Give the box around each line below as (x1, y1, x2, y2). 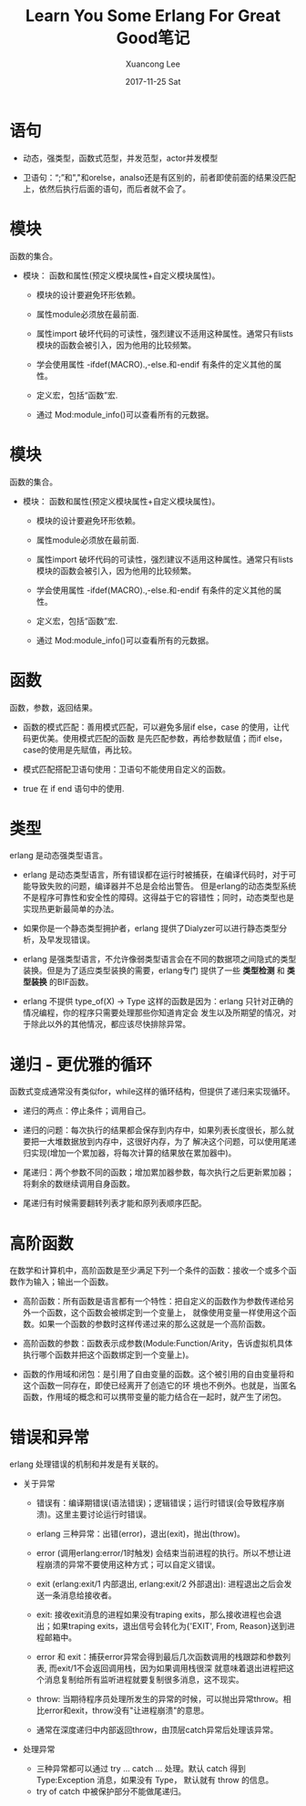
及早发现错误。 (38, 934, 96, 945)
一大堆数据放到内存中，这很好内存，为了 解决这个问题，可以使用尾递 (38, 1137, 297, 1147)
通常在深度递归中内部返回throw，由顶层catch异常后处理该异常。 (36, 1725, 279, 1736)
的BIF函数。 (48, 977, 94, 988)
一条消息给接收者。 (44, 1590, 117, 1601)
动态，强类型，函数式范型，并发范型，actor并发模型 (22, 152, 219, 163)
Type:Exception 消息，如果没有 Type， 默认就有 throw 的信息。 (36, 1775, 274, 1786)
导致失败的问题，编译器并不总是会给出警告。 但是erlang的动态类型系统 (30, 881, 297, 892)
